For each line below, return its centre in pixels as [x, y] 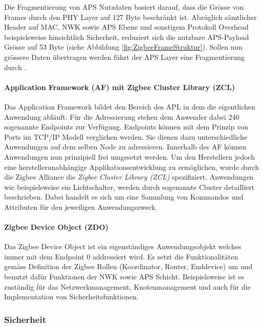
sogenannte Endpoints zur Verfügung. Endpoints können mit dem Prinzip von [126, 127]
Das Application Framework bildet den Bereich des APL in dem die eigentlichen [130, 106]
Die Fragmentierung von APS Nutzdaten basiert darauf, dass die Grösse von [124, 7]
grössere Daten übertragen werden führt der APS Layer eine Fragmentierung [124, 57]
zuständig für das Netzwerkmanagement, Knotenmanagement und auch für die [127, 286]
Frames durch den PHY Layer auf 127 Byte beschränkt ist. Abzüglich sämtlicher [130, 17]
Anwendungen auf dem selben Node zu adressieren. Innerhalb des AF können [125, 147]
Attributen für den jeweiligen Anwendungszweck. [81, 206]
